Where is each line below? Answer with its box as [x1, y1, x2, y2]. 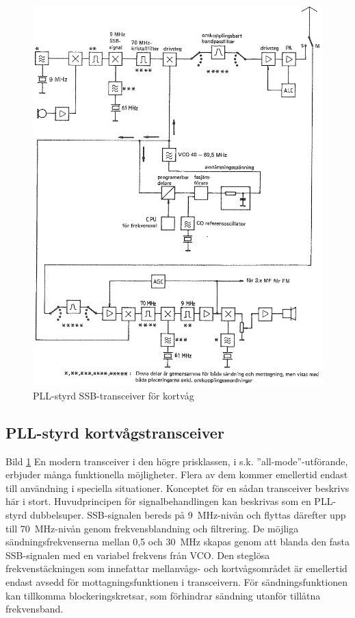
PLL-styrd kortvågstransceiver [5, 421, 224, 443]
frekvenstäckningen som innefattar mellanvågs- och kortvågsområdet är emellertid [5, 561, 347, 576]
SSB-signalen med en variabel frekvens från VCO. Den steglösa [5, 547, 270, 562]
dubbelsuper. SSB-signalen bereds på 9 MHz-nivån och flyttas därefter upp [29, 507, 346, 521]
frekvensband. [5, 602, 64, 616]
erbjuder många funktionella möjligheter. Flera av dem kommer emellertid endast [5, 467, 348, 482]
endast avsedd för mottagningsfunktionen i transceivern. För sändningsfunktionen [5, 574, 347, 589]
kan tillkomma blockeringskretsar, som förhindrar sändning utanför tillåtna [5, 588, 321, 602]
